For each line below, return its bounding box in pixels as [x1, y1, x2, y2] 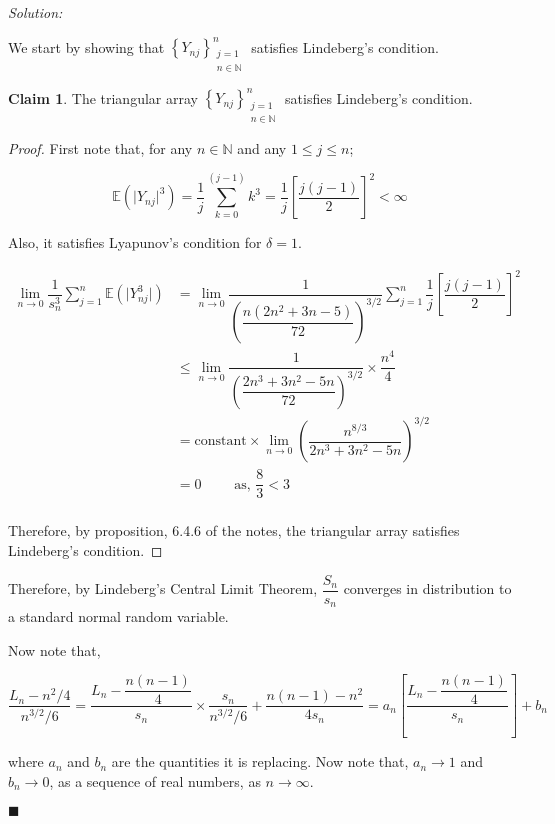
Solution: [8, 2, 63, 22]
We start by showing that [8, 36, 165, 57]
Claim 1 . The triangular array [8, 87, 198, 108]
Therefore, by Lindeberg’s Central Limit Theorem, [8, 578, 318, 599]
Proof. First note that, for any [8, 137, 193, 158]
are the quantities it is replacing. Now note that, [111, 751, 409, 772]
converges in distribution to [343, 578, 512, 599]
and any [237, 137, 287, 158]
